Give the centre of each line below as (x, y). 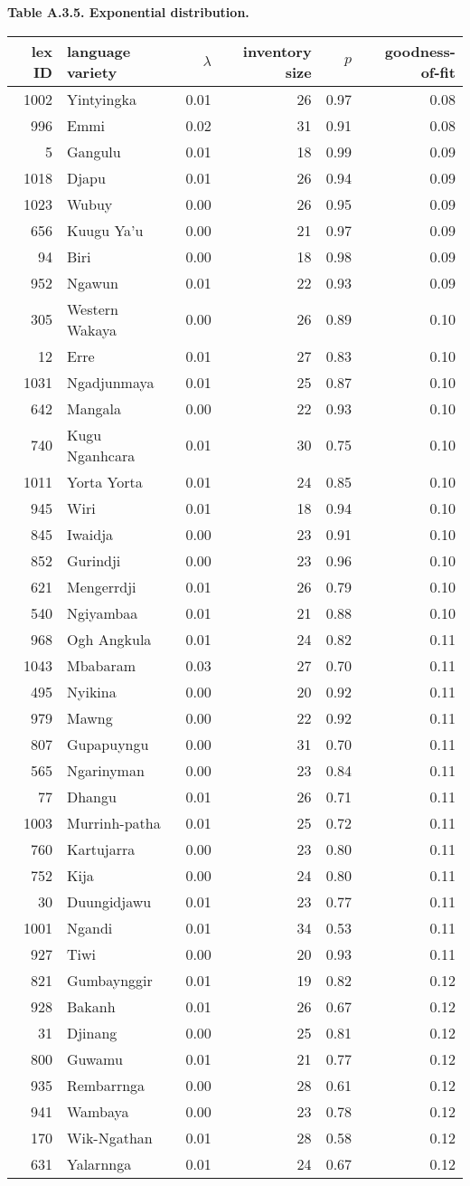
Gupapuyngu (108, 744)
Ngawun (92, 282)
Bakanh (91, 1006)
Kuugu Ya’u (105, 230)
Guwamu (94, 1058)
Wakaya (92, 329)
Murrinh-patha (113, 822)
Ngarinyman (105, 770)
